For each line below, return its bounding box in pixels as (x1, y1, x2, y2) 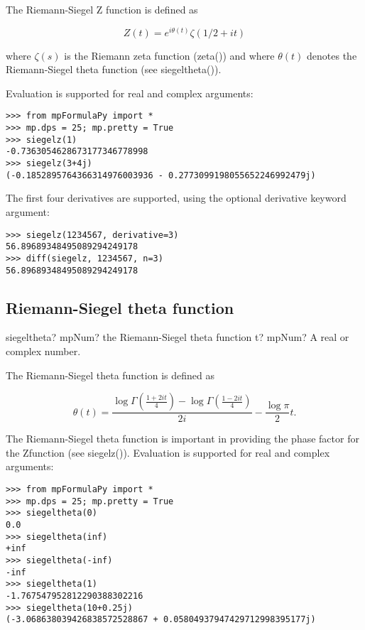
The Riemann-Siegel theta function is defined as (6, 367, 214, 382)
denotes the (307, 48, 357, 63)
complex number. (6, 344, 81, 358)
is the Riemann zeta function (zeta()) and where (64, 48, 275, 63)
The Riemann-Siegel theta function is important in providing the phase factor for (6, 431, 359, 446)
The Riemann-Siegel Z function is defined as (6, 2, 198, 16)
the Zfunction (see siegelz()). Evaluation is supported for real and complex (6, 445, 330, 460)
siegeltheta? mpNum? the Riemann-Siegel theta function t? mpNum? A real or (6, 330, 349, 344)
